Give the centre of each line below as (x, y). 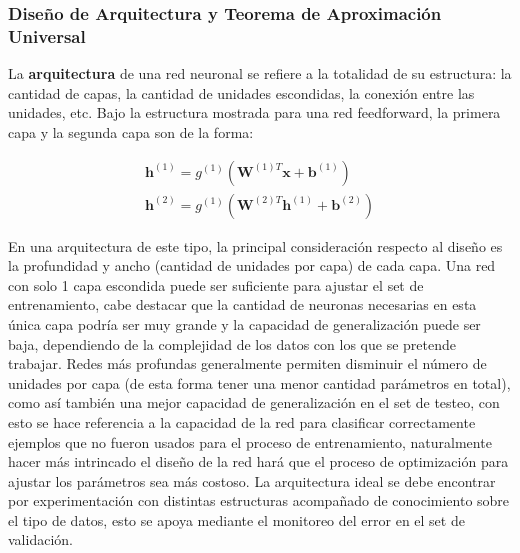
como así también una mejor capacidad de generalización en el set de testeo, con (254, 402)
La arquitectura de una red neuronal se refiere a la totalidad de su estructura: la (260, 73)
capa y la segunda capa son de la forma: (131, 131)
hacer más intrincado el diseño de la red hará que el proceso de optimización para (258, 461)
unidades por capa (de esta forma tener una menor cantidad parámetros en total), (259, 382)
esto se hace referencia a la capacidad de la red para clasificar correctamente (242, 421)
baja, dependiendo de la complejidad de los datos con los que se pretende (232, 343)
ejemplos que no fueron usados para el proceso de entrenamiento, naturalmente (250, 441)
